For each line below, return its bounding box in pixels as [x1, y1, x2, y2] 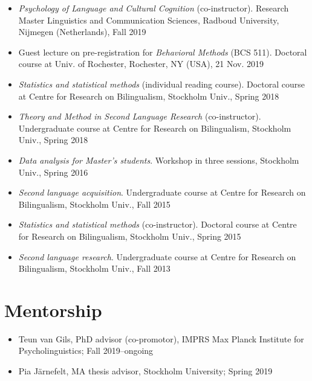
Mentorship [4, 297, 102, 322]
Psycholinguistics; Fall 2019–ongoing [18, 344, 154, 357]
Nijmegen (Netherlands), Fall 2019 [18, 25, 146, 38]
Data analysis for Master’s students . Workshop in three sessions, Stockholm [18, 153, 299, 166]
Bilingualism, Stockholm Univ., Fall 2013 [18, 262, 171, 275]
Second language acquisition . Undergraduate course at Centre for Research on [18, 186, 306, 199]
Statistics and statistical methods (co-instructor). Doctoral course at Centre [18, 218, 297, 231]
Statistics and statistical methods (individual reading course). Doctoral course [18, 77, 305, 90]
